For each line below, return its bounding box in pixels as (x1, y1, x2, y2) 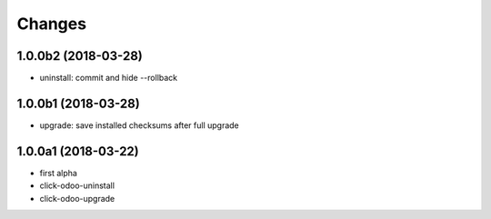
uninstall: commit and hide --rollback (39, 73, 178, 84)
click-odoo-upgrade (39, 193, 115, 204)
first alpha (39, 167, 77, 178)
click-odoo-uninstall (39, 180, 115, 191)
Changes (16, 14, 86, 34)
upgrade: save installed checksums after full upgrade (39, 119, 240, 131)
